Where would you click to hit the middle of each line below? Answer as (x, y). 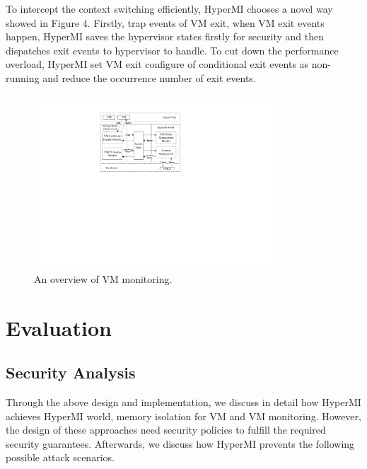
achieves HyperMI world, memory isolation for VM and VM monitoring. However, (183, 416)
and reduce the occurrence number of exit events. (149, 77)
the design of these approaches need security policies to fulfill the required (166, 430)
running (23, 77)
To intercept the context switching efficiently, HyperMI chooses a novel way (169, 8)
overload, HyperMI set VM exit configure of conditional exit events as (157, 64)
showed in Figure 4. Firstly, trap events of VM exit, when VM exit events (165, 22)
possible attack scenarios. (60, 457)
